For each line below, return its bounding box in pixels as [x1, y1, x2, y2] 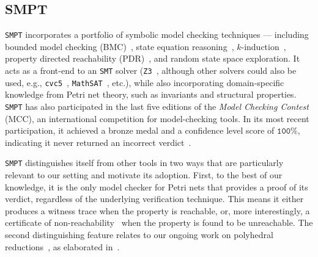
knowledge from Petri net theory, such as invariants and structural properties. [5, 88, 297, 101]
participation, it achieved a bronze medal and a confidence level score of [5, 124, 275, 137]
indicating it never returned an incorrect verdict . [5, 136, 191, 148]
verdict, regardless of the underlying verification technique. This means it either [5, 192, 304, 205]
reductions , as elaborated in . [5, 240, 120, 253]
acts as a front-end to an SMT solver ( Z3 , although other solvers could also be [5, 64, 297, 77]
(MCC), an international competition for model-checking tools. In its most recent [5, 112, 309, 125]
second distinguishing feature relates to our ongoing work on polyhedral [5, 228, 273, 241]
